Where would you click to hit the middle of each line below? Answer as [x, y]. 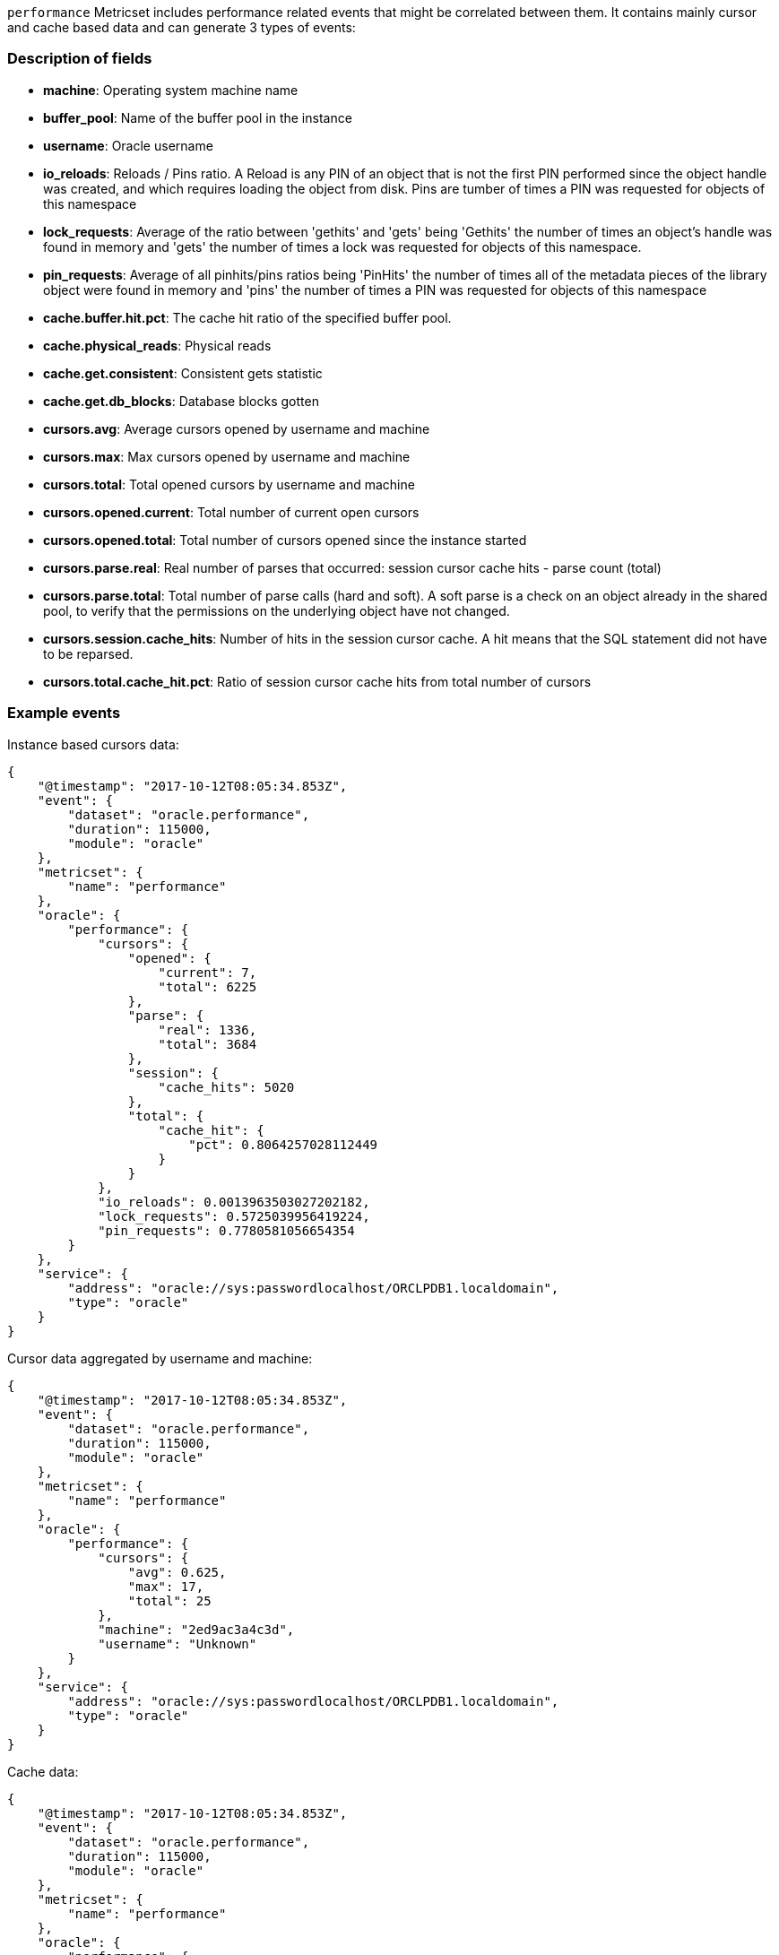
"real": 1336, [208, 1029]
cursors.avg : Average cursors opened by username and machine [237, 428]
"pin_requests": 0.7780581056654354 [226, 1230]
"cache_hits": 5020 [226, 1087]
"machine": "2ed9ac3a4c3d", [196, 1629]
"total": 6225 [208, 986]
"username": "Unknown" [177, 1644]
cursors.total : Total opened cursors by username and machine [229, 484]
